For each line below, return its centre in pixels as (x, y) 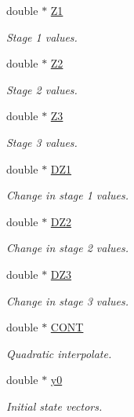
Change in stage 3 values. (68, 300)
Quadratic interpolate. (59, 353)
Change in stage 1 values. (68, 195)
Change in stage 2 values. (68, 248)
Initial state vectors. (54, 406)
